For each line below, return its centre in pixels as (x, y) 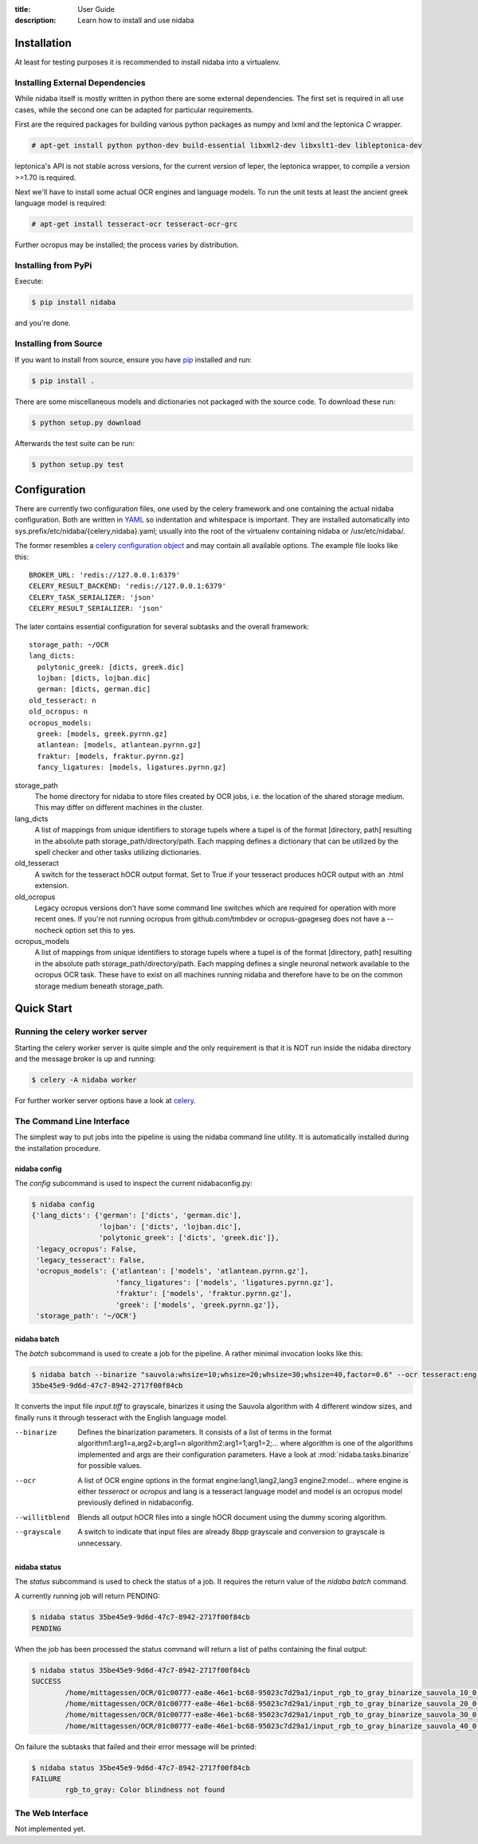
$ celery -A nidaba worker (84, 1080)
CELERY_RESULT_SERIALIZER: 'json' (96, 609)
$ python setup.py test (78, 464)
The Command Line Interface (72, 1121)
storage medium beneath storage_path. (100, 986)
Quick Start (43, 1009)
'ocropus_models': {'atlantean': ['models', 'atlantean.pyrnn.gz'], (172, 1271)
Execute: (29, 281)
